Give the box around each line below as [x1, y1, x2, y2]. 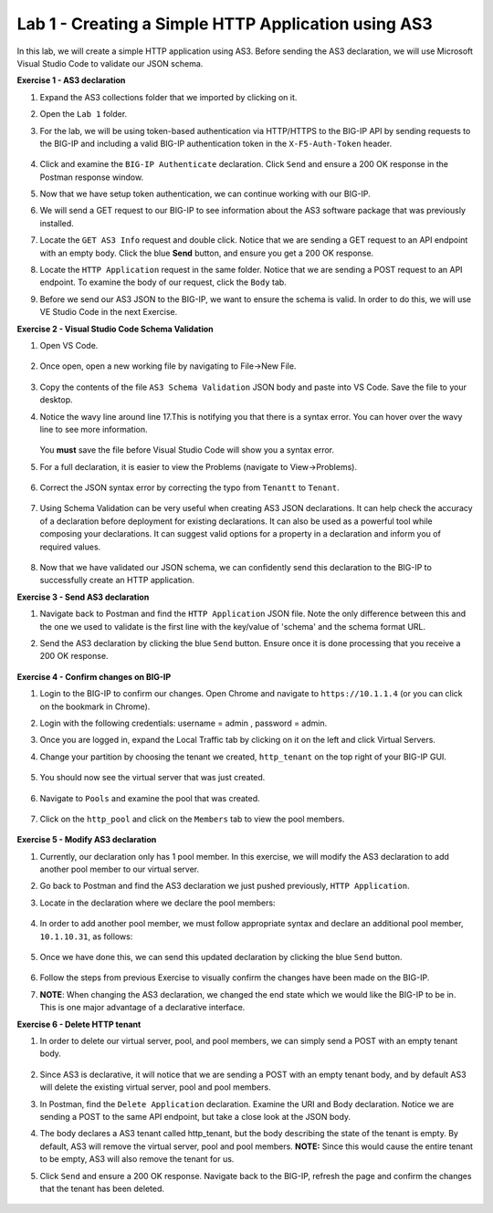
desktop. [39, 394, 73, 405]
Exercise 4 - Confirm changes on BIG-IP [16, 671, 172, 682]
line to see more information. [39, 424, 148, 434]
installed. [39, 217, 75, 228]
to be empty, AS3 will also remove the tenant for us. [39, 1154, 235, 1165]
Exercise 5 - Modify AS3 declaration [16, 834, 157, 845]
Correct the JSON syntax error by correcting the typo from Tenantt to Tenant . [39, 482, 340, 493]
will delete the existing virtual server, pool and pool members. [39, 1082, 271, 1093]
